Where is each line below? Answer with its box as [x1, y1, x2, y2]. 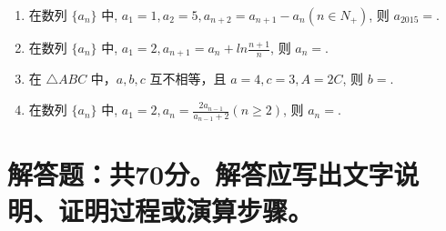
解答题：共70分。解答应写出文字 [7, 156, 394, 193]
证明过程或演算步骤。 [58, 191, 314, 228]
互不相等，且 [149, 69, 227, 88]
